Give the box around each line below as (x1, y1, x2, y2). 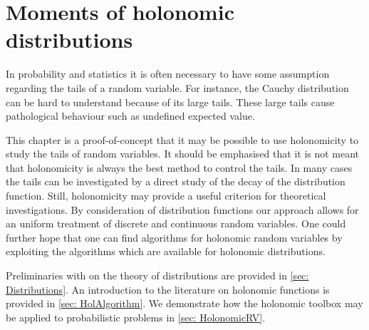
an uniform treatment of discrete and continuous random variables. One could (6, 216, 346, 231)
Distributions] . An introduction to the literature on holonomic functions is (6, 282, 330, 297)
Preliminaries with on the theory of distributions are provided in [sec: (6, 268, 309, 283)
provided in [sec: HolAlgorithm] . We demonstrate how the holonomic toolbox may (6, 296, 363, 311)
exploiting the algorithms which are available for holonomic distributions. (6, 244, 326, 259)
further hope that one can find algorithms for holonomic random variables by (6, 230, 343, 244)
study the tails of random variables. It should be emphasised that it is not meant (6, 146, 360, 161)
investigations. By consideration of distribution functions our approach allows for (6, 202, 359, 217)
